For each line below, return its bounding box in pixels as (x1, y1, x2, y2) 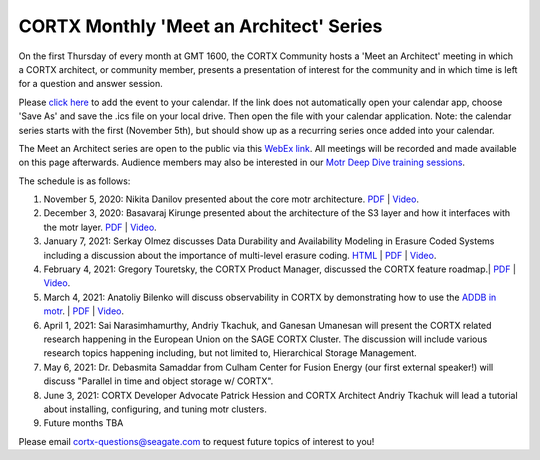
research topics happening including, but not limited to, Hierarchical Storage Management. (43, 347, 417, 359)
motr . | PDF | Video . (43, 305, 125, 317)
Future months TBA (43, 417, 124, 429)
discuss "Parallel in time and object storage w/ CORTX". (43, 375, 274, 387)
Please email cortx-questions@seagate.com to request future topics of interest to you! (18, 435, 375, 447)
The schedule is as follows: (18, 175, 131, 187)
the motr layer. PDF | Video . (43, 221, 157, 233)
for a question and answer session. (18, 78, 164, 90)
